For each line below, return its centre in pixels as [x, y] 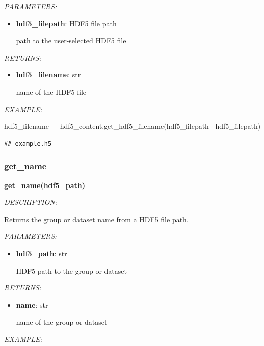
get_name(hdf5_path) [45, 185]
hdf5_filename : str [48, 75]
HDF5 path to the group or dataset [71, 270]
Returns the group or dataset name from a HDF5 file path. [96, 219]
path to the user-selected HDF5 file [71, 41]
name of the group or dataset [62, 322]
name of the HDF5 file [51, 91]
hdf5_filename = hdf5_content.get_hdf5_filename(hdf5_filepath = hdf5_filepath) [133, 126]
